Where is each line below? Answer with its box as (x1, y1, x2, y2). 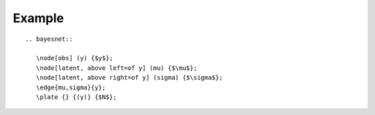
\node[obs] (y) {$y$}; (35, 54, 114, 62)
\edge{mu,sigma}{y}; (35, 83, 106, 91)
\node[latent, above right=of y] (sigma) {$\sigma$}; (35, 73, 224, 82)
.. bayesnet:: (25, 35, 73, 43)
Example (12, 10, 64, 26)
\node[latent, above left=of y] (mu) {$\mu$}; (35, 64, 198, 72)
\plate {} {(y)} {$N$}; (35, 93, 117, 100)
